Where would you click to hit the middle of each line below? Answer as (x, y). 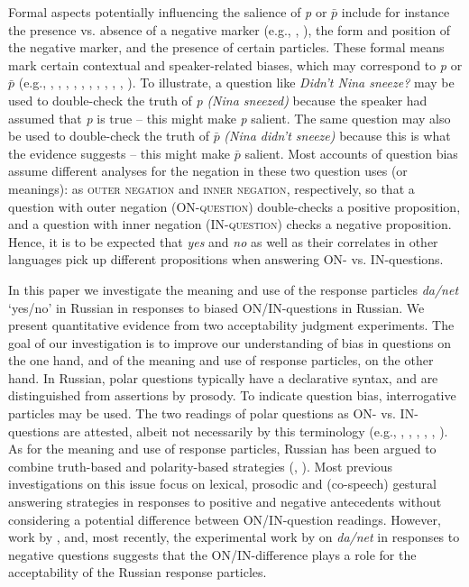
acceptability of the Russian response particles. (138, 572)
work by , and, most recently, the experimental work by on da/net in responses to (234, 537)
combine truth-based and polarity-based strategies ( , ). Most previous (201, 466)
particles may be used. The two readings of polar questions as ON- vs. (202, 413)
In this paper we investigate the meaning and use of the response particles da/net (234, 289)
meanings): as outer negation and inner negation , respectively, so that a (212, 188)
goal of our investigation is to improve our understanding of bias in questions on (230, 342)
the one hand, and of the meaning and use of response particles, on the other (221, 360)
